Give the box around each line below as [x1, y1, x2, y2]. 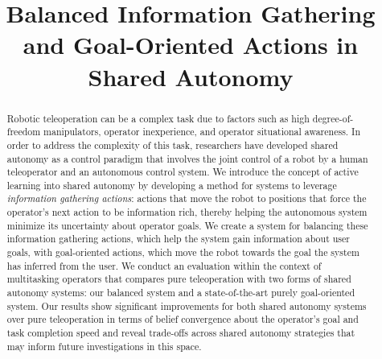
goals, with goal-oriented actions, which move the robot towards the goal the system [6, 246, 359, 259]
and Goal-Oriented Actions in [23, 28, 359, 61]
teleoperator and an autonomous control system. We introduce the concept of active [6, 165, 359, 179]
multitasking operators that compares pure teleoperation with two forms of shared [6, 272, 351, 286]
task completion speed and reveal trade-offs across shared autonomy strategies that [6, 326, 355, 340]
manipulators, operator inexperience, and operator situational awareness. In [43, 125, 360, 138]
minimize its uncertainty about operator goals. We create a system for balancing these [6, 218, 368, 232]
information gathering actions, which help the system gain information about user [6, 232, 350, 246]
